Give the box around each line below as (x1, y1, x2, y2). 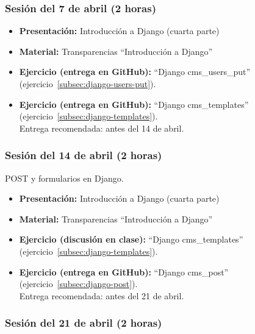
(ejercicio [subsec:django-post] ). (19, 277, 138, 290)
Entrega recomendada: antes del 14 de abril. (19, 121, 184, 134)
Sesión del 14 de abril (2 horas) (5, 147, 162, 163)
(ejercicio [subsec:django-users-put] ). (19, 77, 156, 90)
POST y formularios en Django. (5, 171, 124, 184)
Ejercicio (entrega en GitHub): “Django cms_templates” (19, 98, 249, 110)
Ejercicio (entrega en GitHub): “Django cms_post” (19, 265, 229, 278)
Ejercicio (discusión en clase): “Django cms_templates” (19, 233, 243, 246)
